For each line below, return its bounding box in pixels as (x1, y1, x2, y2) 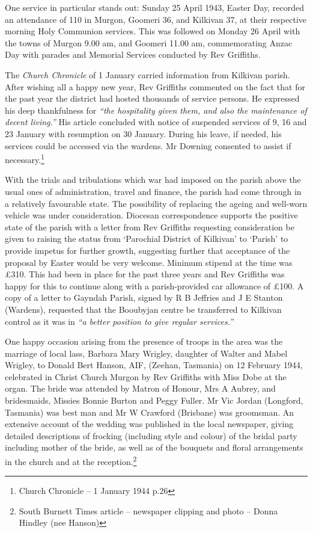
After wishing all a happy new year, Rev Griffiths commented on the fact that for (5, 80, 305, 93)
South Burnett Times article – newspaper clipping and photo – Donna (19, 504, 278, 517)
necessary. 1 (5, 152, 44, 165)
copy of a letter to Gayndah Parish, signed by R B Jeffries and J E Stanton (5, 291, 283, 304)
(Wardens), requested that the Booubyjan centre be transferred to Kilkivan (5, 303, 282, 315)
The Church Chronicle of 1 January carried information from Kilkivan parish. (5, 68, 290, 81)
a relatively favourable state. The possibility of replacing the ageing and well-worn (5, 197, 308, 209)
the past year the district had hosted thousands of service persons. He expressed (5, 92, 300, 105)
